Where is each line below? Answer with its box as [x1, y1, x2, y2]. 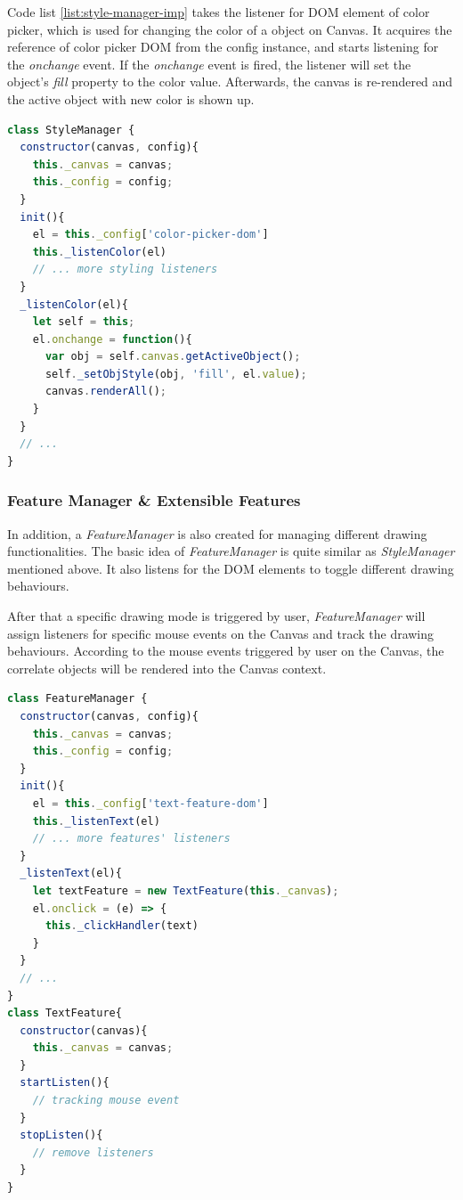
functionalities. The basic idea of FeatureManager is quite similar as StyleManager [7, 542, 455, 560]
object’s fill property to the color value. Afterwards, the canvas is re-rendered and [7, 72, 453, 91]
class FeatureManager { [7, 692, 148, 706]
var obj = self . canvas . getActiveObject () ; [45, 350, 301, 363]
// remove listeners [32, 1146, 154, 1159]
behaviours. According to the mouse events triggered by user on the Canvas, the [7, 641, 444, 660]
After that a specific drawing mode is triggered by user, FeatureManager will [7, 607, 426, 625]
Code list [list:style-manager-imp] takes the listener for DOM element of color [7, 3, 430, 20]
